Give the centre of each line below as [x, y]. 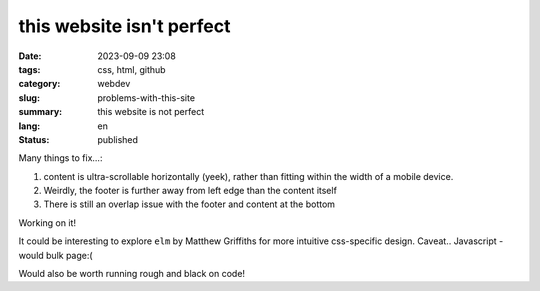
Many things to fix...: [60, 158]
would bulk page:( [56, 255]
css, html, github [131, 69]
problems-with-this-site [146, 97]
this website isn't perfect [124, 26]
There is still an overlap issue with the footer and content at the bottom [189, 204]
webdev [114, 84]
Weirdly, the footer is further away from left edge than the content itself [190, 191]
